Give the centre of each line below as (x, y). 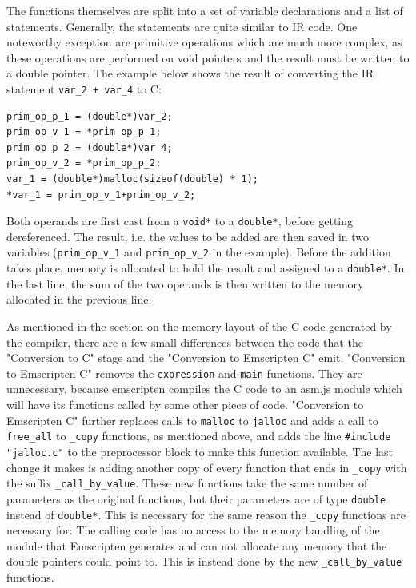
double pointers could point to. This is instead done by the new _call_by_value (204, 561)
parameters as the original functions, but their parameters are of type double (196, 498)
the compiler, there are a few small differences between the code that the (185, 342)
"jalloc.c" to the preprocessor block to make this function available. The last (200, 451)
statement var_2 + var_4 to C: (84, 88)
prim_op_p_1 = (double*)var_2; (90, 116)
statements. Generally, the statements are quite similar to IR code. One (182, 26)
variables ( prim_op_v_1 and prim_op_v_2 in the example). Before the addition (199, 252)
